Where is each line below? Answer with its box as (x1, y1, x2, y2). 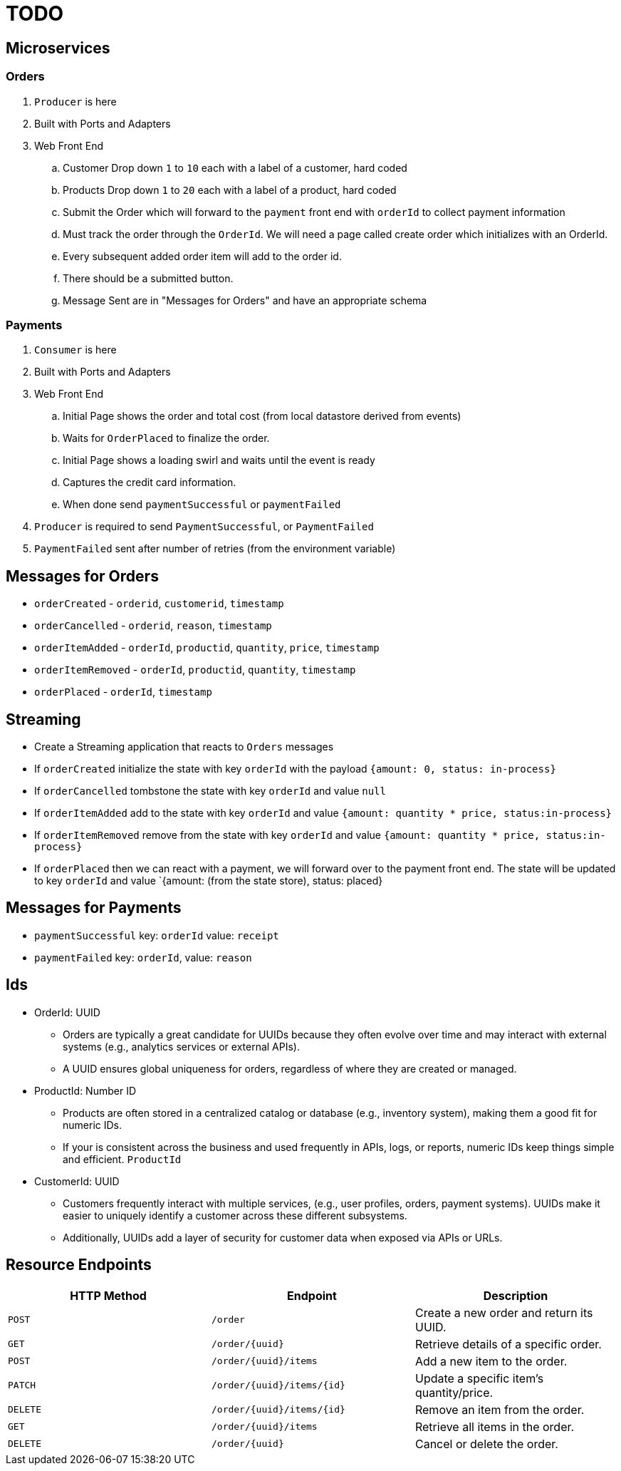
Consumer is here (34, 344, 117, 356)
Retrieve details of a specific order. (414, 1336, 602, 1351)
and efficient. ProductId (63, 1152, 182, 1165)
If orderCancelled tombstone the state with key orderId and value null (34, 784, 386, 797)
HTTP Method (70, 1288, 147, 1303)
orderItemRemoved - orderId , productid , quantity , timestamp (34, 664, 356, 676)
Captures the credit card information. (63, 476, 236, 489)
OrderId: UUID (34, 1006, 100, 1018)
